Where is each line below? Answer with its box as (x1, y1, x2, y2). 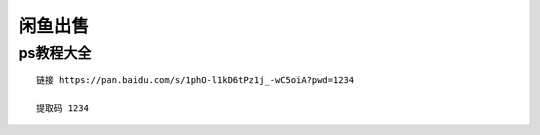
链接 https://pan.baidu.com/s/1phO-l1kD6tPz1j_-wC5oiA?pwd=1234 (36, 75, 355, 86)
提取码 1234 (36, 102, 90, 114)
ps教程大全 (18, 44, 92, 62)
